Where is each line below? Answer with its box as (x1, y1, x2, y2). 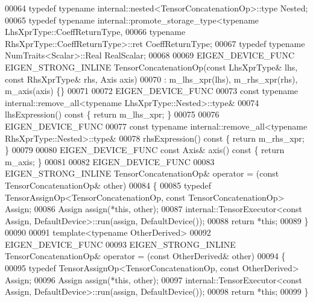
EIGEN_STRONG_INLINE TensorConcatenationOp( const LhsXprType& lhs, (5, 60, 298, 73)
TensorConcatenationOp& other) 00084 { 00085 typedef (5, 178, 212, 191)
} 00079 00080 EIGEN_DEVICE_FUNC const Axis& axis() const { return (5, 143, 285, 156)
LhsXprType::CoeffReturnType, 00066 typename (5, 25, 186, 38)
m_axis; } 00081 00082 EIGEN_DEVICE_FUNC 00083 (5, 155, 215, 168)
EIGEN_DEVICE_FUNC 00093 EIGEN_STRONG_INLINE (5, 238, 236, 250)
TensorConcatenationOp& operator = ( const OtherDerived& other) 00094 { (5, 250, 286, 262)
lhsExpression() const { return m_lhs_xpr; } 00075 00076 (5, 108, 220, 121)
